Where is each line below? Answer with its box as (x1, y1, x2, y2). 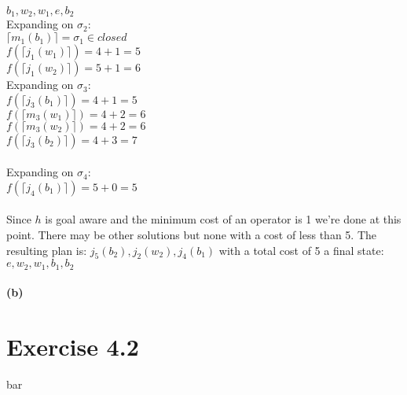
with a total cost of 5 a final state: (218, 242, 384, 258)
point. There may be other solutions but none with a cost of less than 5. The (6, 227, 377, 243)
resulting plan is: (6, 242, 87, 258)
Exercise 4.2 (6, 330, 139, 363)
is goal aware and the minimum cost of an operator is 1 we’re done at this (45, 211, 401, 227)
